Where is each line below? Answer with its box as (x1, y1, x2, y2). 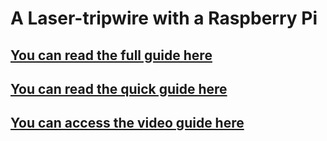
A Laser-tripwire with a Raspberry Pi (10, 7, 318, 30)
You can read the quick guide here (10, 80, 228, 97)
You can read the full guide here (10, 47, 213, 64)
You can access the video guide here (10, 115, 245, 132)
